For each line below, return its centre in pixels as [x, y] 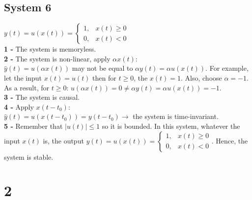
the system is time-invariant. [176, 116]
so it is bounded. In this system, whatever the [171, 126]
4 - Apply [19, 106]
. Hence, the [230, 140]
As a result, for [27, 87]
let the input [23, 77]
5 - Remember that [33, 126]
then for [104, 77]
